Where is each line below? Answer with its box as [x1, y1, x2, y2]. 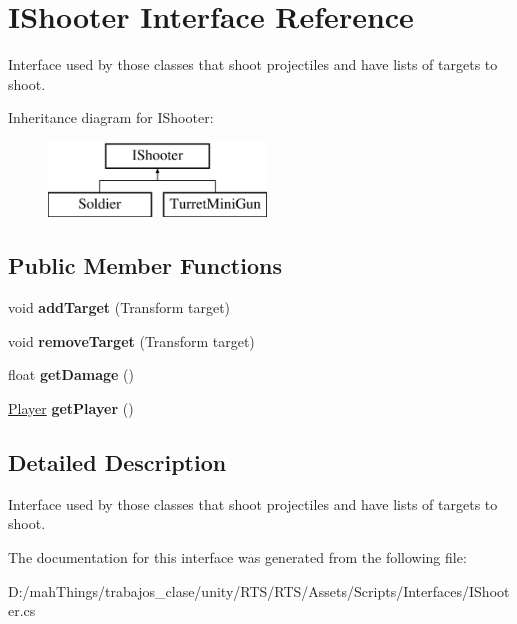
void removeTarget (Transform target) [8, 330, 255, 351]
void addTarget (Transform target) [8, 297, 231, 318]
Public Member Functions [8, 250, 282, 281]
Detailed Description [8, 447, 227, 478]
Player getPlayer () [8, 398, 134, 419]
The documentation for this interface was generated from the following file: [8, 547, 467, 568]
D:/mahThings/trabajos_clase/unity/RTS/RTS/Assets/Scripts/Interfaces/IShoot [8, 580, 510, 601]
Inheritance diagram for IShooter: [8, 107, 214, 128]
